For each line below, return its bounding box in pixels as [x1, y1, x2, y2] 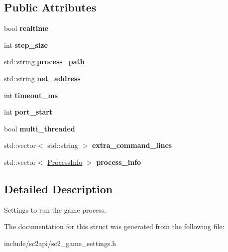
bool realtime [4, 23, 48, 33]
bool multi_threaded [4, 123, 75, 133]
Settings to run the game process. [4, 204, 107, 215]
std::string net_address [4, 73, 81, 83]
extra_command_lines [92, 140, 172, 150]
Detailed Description [4, 181, 113, 196]
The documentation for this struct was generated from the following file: [4, 221, 225, 232]
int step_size [4, 39, 48, 50]
